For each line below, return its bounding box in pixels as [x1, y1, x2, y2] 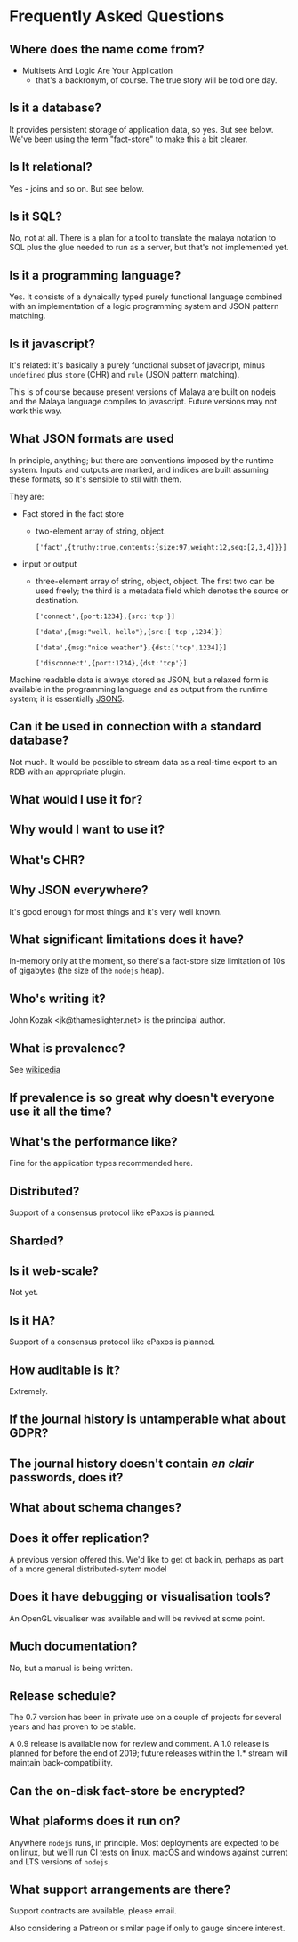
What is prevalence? [9, 1040, 126, 1056]
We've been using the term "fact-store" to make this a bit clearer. [9, 134, 248, 144]
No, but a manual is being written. [9, 1662, 133, 1673]
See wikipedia [9, 1065, 60, 1075]
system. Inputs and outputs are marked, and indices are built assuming [9, 464, 269, 475]
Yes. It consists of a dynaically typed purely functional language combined [9, 291, 283, 302]
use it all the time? [9, 1104, 113, 1119]
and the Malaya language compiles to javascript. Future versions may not [9, 396, 278, 407]
